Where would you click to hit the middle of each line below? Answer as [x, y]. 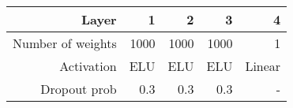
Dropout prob [79, 89]
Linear [263, 66]
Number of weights [65, 43]
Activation [88, 66]
